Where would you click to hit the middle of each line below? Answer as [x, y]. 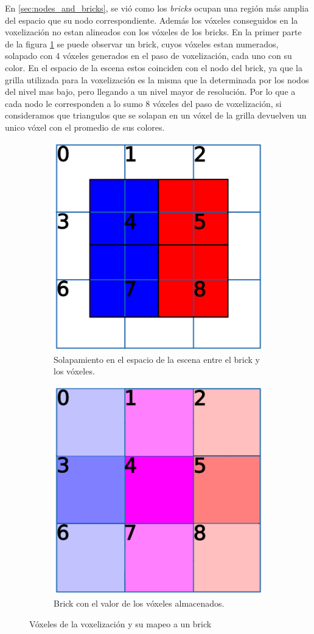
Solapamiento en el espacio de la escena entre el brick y [157, 359]
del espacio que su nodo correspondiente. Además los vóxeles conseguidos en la [152, 20]
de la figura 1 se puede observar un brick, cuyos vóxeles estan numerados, [142, 43]
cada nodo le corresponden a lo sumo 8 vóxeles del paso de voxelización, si [143, 103]
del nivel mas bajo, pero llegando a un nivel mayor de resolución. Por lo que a [150, 91]
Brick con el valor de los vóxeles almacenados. [139, 603]
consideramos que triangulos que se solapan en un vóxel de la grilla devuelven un [156, 115]
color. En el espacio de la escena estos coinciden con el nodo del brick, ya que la [154, 67]
